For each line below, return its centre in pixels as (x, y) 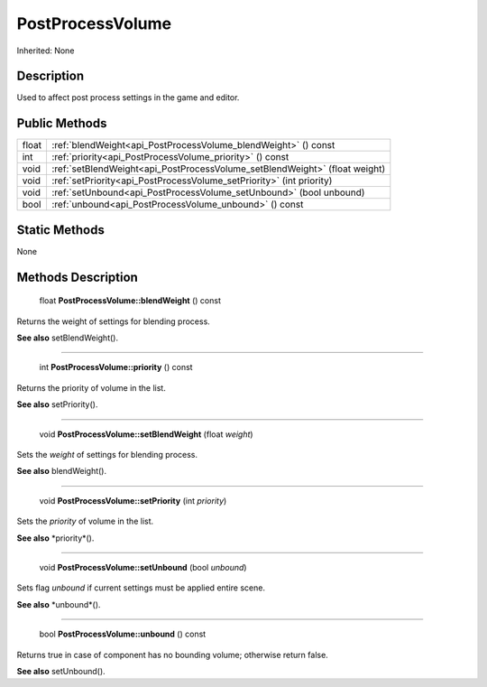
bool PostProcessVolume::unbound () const (123, 634)
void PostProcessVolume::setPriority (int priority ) (133, 500)
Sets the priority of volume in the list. (85, 521)
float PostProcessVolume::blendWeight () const (130, 301)
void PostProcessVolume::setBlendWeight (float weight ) (146, 434)
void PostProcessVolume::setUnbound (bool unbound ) (143, 567)
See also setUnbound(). (61, 671)
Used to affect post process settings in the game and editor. (128, 97)
